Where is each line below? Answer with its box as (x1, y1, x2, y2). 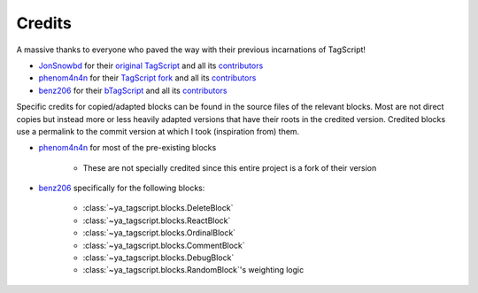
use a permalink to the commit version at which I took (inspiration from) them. (16, 126, 300, 136)
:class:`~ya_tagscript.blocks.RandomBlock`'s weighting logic (82, 265, 305, 275)
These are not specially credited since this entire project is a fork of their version (82, 162, 377, 173)
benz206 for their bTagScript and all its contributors (38, 85, 227, 96)
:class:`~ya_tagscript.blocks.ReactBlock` (82, 215, 231, 226)
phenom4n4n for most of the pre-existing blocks (38, 143, 217, 153)
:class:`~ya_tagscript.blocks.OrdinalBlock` (82, 227, 236, 238)
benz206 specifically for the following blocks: (38, 182, 205, 194)
